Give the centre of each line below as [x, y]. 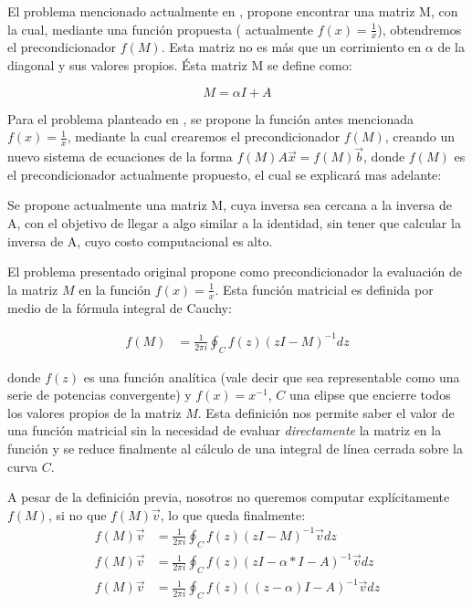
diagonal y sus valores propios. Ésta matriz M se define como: [180, 65]
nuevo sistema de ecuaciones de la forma [120, 157]
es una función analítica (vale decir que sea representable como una [272, 376]
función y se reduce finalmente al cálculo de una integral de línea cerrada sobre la [235, 448]
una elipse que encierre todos [370, 395]
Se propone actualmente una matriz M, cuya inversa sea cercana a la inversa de [230, 205]
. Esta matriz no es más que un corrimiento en [291, 47]
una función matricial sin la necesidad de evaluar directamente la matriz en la [225, 430]
